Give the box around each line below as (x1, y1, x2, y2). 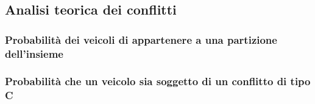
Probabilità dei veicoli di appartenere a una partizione (5, 32, 277, 47)
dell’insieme (5, 46, 63, 61)
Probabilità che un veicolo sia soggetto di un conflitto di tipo (5, 74, 311, 89)
